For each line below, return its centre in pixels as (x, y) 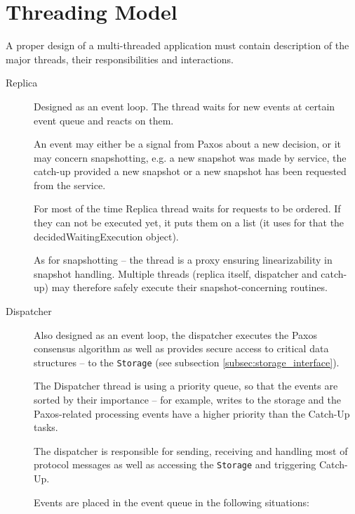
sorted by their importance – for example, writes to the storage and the (187, 400)
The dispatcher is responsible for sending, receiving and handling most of (191, 450)
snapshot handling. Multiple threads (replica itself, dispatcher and (176, 273)
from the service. (70, 185)
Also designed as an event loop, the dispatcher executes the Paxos (175, 334)
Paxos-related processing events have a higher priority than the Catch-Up (192, 413)
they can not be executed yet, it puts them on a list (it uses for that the (189, 223)
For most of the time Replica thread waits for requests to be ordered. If (187, 208)
